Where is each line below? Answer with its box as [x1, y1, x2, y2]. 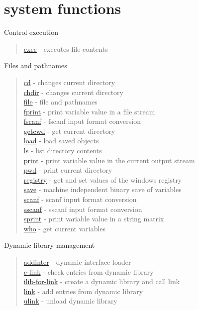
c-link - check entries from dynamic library [23, 266, 154, 277]
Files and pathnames [4, 60, 67, 71]
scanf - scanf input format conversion [23, 194, 137, 205]
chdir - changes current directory [23, 87, 123, 97]
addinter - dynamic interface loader [23, 257, 131, 267]
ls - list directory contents [23, 145, 102, 156]
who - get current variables [23, 223, 106, 233]
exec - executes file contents [23, 43, 108, 54]
